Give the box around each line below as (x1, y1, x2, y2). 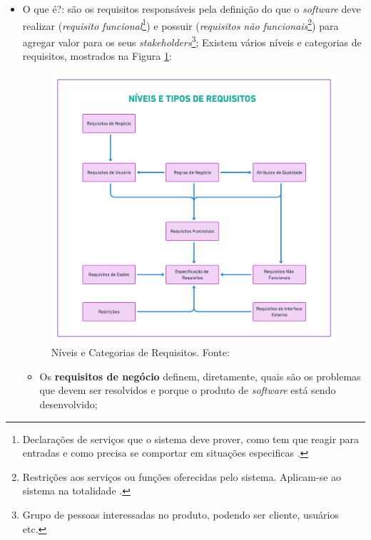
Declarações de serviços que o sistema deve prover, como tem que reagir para (22, 431, 360, 446)
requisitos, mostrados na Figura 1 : (22, 48, 172, 63)
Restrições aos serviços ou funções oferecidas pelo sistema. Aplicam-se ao (22, 469, 342, 484)
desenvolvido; (39, 397, 98, 411)
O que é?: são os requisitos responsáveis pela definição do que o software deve (22, 1, 361, 16)
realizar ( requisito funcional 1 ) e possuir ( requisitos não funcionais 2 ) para (22, 16, 339, 33)
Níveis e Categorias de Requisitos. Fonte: (51, 345, 230, 360)
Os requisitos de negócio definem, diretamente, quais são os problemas (39, 368, 361, 383)
